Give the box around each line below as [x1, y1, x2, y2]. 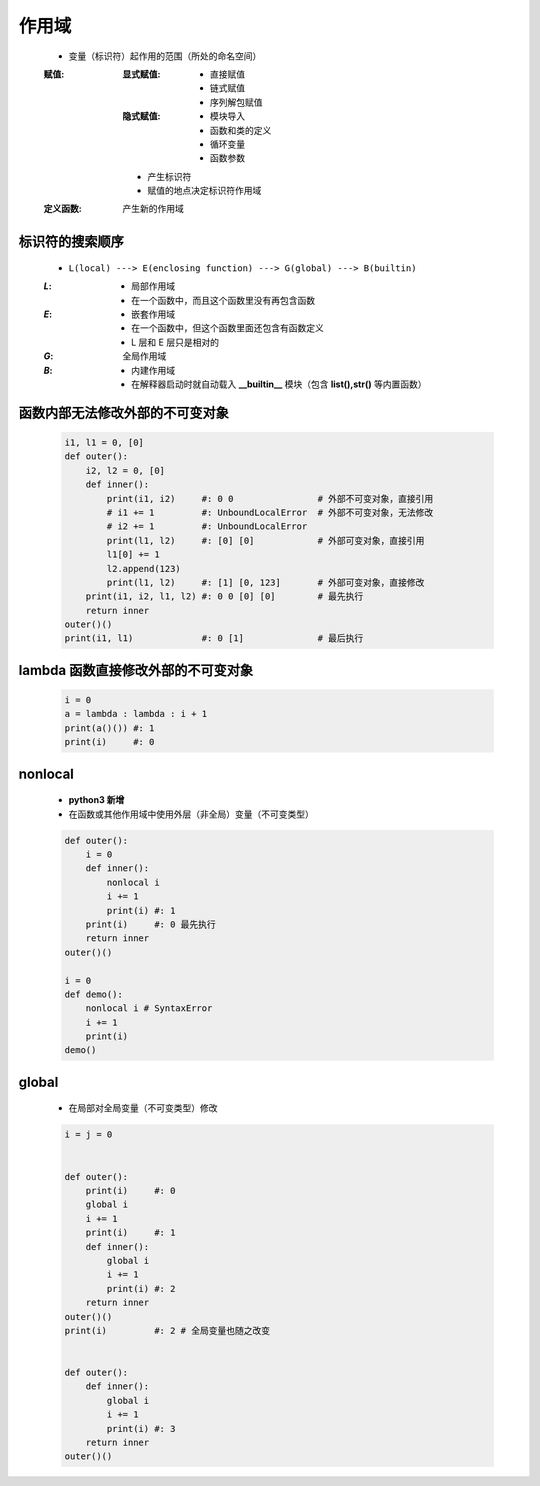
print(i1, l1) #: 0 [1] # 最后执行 [64, 633, 364, 644]
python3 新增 [68, 794, 125, 806]
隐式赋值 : [122, 110, 161, 122]
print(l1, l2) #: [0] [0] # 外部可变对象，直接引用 [106, 535, 425, 546]
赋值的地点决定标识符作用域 [147, 185, 262, 197]
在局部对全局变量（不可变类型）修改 [68, 1102, 218, 1114]
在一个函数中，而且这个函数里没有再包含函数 [131, 294, 315, 306]
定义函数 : [43, 203, 82, 215]
